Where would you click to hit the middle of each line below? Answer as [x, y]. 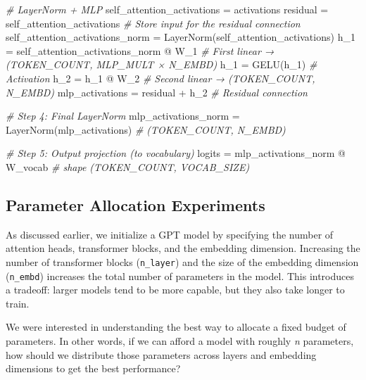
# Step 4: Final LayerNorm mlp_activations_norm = [123, 116]
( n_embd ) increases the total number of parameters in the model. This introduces [180, 275]
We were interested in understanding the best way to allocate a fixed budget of [176, 327]
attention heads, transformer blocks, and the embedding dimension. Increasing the [183, 248]
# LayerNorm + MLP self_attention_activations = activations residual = [167, 9]
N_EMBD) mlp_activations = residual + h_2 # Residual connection [157, 92]
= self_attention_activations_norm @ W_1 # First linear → [140, 50]
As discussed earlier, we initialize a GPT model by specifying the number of [170, 234]
